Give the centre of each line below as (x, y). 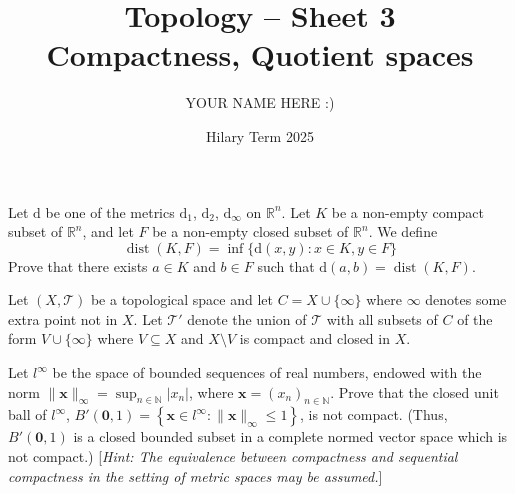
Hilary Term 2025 (260, 135)
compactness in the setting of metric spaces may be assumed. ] (195, 475)
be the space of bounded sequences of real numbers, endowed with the (267, 372)
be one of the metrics (110, 211)
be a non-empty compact (407, 211)
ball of (27, 414)
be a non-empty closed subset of (250, 231)
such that (286, 265)
